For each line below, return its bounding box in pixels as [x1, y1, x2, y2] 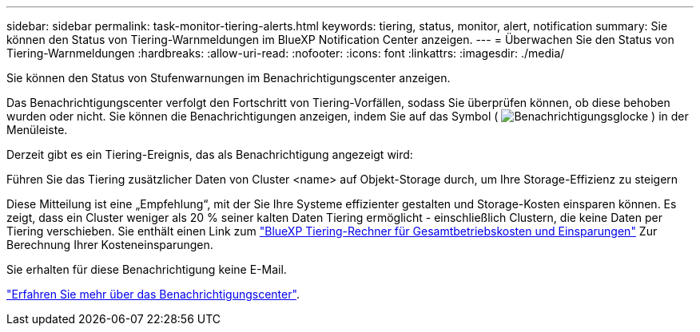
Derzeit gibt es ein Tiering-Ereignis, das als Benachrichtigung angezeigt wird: [6, 148, 413, 161]
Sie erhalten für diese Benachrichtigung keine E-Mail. [6, 263, 287, 276]
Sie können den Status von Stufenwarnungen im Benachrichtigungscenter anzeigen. [6, 71, 451, 85]
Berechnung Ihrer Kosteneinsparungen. [6, 238, 213, 251]
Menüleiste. [6, 123, 68, 136]
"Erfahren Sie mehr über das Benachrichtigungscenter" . [6, 287, 300, 301]
